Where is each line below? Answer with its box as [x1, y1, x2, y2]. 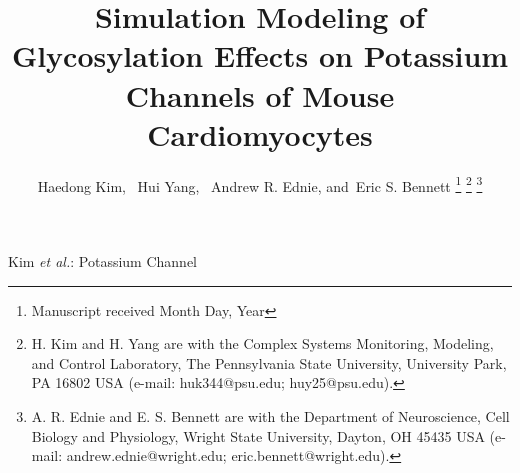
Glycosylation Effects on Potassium [11, 35, 509, 76]
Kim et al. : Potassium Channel [8, 250, 197, 271]
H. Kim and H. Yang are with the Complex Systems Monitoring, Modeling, [31, 333, 494, 354]
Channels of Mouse [125, 74, 395, 115]
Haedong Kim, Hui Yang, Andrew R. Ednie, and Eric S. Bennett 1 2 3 [37, 172, 483, 196]
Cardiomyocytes [147, 113, 373, 154]
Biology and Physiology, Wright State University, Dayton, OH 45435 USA [31, 425, 485, 446]
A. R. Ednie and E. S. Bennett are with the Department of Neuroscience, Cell [31, 405, 510, 426]
